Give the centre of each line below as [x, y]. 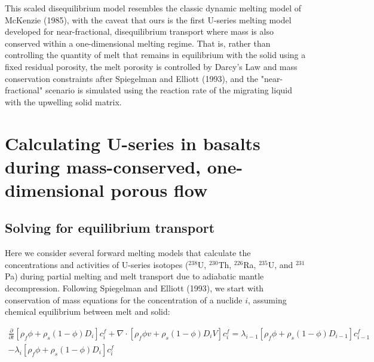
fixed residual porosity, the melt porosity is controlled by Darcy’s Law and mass [151, 66]
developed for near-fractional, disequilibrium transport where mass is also [139, 31]
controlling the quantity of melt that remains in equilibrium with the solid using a [155, 55]
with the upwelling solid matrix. [63, 101]
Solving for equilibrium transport [110, 228]
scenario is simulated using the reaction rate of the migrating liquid [168, 90]
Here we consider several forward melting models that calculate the [128, 253]
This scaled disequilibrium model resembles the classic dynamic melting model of [153, 8]
